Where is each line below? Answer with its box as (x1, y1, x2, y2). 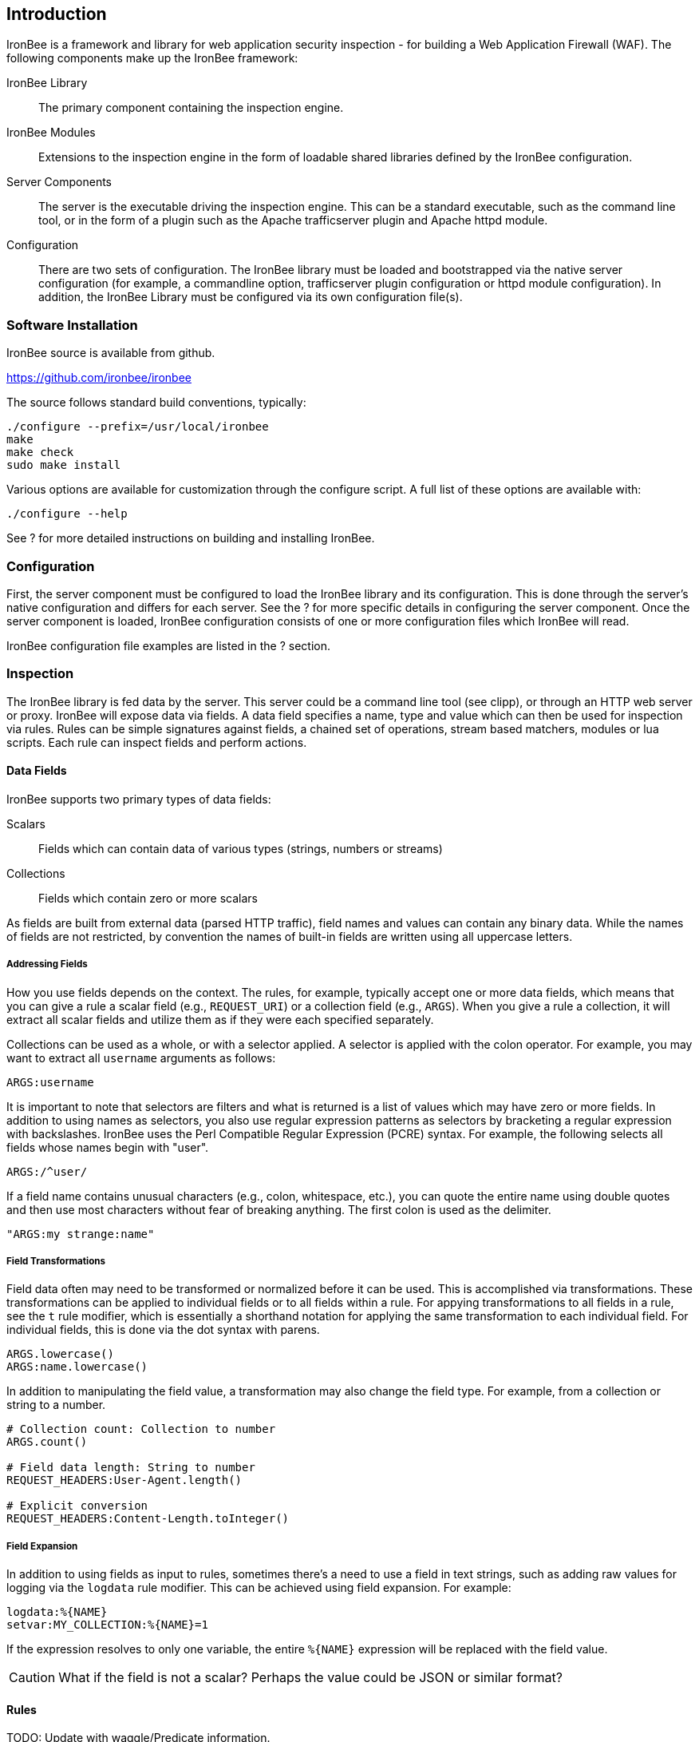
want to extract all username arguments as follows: (6, 1050, 276, 1065)
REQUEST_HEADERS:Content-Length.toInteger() (6, 1512, 290, 1526)
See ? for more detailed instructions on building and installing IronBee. (6, 531, 375, 546)
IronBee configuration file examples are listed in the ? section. (6, 638, 330, 653)
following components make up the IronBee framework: (6, 51, 298, 65)
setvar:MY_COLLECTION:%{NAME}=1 (6, 1618, 208, 1632)
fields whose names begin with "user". (6, 1140, 209, 1154)
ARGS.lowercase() (6, 1347, 114, 1361)
